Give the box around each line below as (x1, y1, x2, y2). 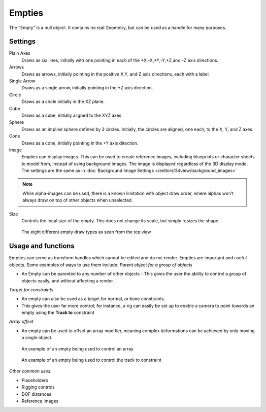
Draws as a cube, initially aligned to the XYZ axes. (21, 112, 123, 118)
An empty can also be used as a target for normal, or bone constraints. (21, 296, 165, 302)
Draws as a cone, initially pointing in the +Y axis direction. (21, 140, 138, 146)
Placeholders (21, 377, 48, 383)
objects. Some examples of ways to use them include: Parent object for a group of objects (9, 262, 193, 268)
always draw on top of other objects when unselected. (22, 197, 133, 203)
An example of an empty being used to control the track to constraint (21, 357, 162, 363)
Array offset (9, 318, 34, 325)
